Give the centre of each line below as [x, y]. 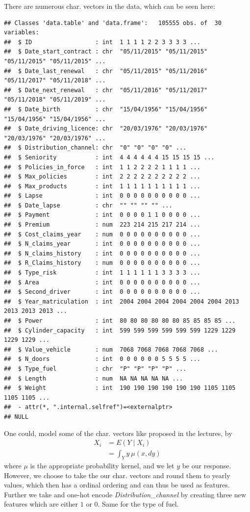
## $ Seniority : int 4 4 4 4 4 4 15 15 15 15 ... [109, 157]
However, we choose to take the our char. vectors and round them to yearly [117, 475]
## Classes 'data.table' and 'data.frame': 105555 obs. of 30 [113, 23]
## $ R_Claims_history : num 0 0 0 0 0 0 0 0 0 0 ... [102, 263]
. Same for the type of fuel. [138, 504]
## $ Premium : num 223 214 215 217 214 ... [102, 225]
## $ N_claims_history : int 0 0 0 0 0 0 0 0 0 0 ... [102, 253]
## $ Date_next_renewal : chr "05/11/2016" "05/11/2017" [106, 90]
